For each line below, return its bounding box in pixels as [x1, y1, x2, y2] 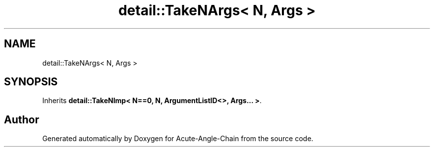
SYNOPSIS [4, 75, 58, 88]
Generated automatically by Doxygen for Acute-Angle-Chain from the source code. [42, 134, 314, 143]
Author [4, 113, 39, 126]
